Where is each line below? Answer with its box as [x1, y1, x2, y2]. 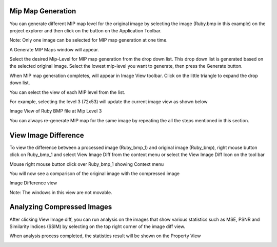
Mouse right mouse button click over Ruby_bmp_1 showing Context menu [9, 161, 164, 167]
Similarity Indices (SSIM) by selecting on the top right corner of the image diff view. [9, 223, 186, 230]
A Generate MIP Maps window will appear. [9, 46, 100, 52]
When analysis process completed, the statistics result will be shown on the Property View [9, 233, 201, 239]
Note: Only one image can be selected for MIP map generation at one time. [9, 37, 168, 43]
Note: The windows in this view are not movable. [9, 189, 112, 195]
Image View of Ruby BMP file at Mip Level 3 [9, 108, 102, 114]
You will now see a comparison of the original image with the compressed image [9, 170, 180, 177]
